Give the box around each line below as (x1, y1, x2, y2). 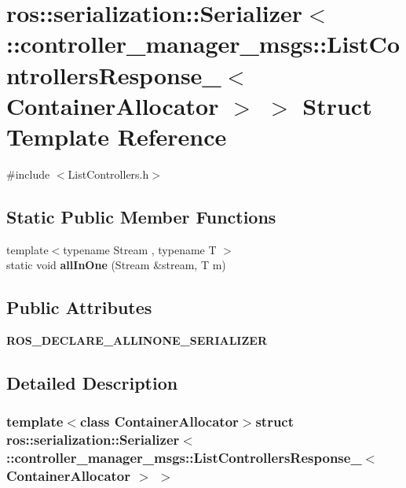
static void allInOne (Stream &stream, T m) (6, 257, 226, 273)
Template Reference (6, 120, 227, 152)
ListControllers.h (68, 165, 149, 182)
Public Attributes (6, 295, 152, 320)
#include (6, 165, 50, 182)
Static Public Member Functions (6, 204, 276, 228)
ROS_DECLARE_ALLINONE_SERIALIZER (6, 332, 267, 349)
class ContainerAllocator (79, 412, 239, 431)
